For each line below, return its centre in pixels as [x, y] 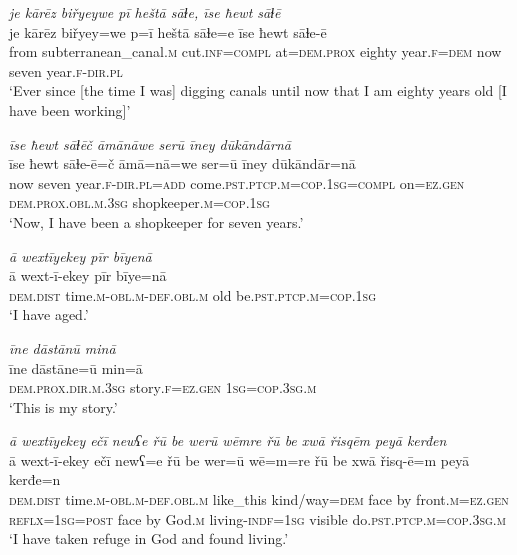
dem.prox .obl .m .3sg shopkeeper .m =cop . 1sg [139, 202]
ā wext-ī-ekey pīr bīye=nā [88, 275]
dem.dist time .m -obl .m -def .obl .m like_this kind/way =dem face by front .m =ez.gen [259, 499]
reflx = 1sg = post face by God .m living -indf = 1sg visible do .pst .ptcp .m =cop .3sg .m [257, 518]
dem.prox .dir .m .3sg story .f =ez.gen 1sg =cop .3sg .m [163, 387]
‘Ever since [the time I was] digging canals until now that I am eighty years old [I [258, 90]
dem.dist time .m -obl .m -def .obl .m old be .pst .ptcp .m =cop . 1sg [193, 294]
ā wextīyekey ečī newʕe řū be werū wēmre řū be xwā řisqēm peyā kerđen [228, 440]
